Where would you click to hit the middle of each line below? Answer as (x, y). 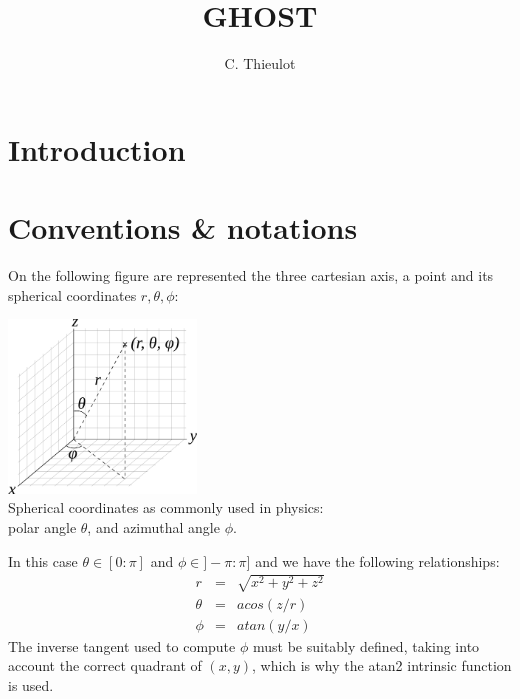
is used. (31, 684)
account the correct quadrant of (105, 665)
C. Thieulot (260, 63)
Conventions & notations (183, 227)
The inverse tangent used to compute (122, 645)
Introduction (97, 148)
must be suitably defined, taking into (366, 645)
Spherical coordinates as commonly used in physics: (166, 507)
